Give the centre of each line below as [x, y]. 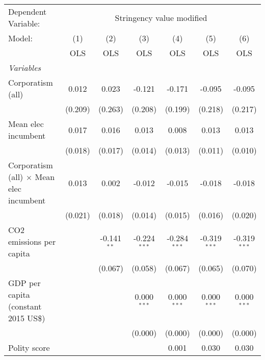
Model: [21, 38]
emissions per [32, 241]
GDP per [24, 283]
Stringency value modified [161, 17]
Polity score [29, 348]
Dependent [28, 11]
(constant [25, 306]
